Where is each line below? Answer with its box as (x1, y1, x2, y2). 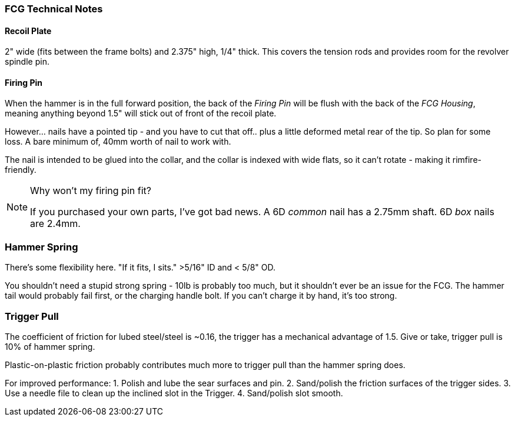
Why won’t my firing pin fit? (30, 185, 151, 197)
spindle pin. (5, 56, 49, 67)
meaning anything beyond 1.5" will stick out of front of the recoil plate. (5, 108, 277, 119)
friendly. (5, 165, 36, 175)
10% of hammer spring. (5, 341, 95, 352)
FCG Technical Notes (5, 3, 103, 15)
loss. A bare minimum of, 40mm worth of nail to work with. (5, 136, 231, 147)
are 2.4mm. (30, 218, 81, 230)
